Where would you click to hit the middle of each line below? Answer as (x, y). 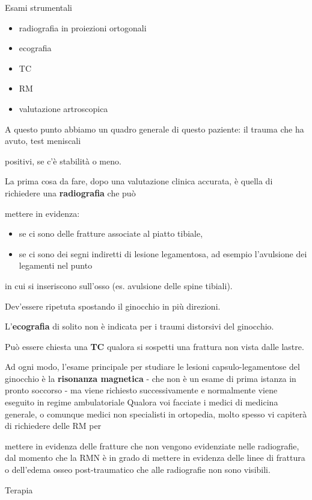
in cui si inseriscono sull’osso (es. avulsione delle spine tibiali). (119, 285)
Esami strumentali (38, 7)
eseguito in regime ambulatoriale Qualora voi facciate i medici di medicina (142, 402)
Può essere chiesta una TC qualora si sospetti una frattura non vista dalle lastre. (154, 346)
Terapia (19, 489)
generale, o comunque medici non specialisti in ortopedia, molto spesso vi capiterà (156, 414)
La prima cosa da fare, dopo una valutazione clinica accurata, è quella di (139, 181)
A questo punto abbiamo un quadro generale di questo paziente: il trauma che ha (154, 129)
